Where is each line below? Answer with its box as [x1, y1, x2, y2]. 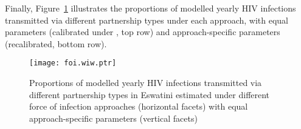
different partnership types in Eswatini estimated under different [29, 88, 270, 101]
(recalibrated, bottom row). [5, 37, 107, 50]
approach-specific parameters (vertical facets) [29, 111, 198, 124]
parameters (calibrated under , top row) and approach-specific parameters [5, 25, 280, 38]
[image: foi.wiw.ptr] [29, 59, 117, 68]
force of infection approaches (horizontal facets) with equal [29, 100, 248, 113]
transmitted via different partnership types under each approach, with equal [5, 13, 289, 26]
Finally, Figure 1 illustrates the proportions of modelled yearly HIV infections [5, 2, 296, 14]
